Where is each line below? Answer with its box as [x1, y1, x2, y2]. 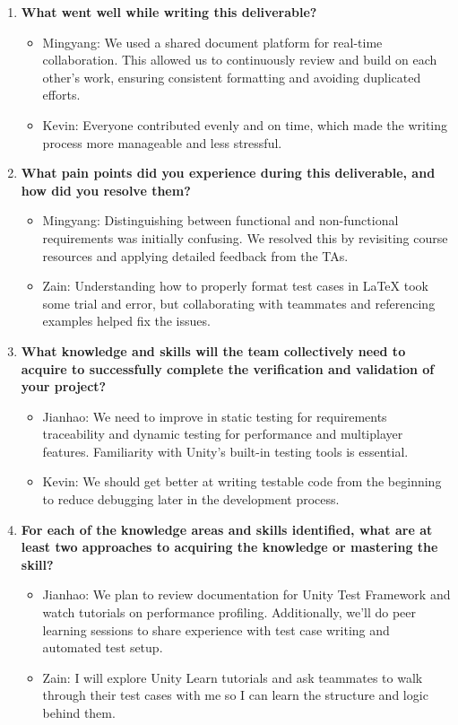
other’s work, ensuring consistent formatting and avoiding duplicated [42, 67, 421, 86]
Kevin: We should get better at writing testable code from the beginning [42, 472, 442, 491]
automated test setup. [42, 638, 163, 657]
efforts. [42, 85, 81, 104]
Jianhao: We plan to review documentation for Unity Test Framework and [42, 585, 451, 604]
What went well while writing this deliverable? [21, 3, 317, 21]
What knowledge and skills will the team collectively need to [21, 341, 406, 360]
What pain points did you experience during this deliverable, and [21, 163, 436, 182]
